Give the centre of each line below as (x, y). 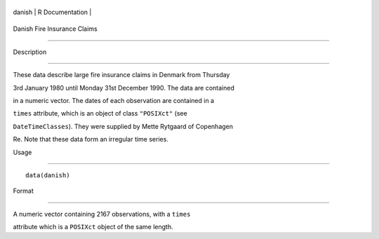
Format (24, 191)
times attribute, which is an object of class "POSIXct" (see (100, 114)
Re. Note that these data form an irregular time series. (91, 139)
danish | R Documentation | (52, 12)
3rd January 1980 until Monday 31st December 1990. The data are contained (124, 88)
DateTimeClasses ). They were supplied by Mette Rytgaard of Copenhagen (123, 126)
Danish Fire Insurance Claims (55, 29)
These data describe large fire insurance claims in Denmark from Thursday (121, 75)
